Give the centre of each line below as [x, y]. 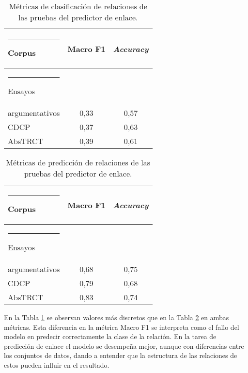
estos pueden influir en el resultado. [57, 365]
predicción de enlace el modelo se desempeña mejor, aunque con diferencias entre [124, 346]
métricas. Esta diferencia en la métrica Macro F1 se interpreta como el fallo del [122, 327]
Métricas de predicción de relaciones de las [78, 162]
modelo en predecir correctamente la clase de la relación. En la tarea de [110, 336]
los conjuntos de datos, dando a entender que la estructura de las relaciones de [121, 355]
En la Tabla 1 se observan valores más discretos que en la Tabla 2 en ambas [116, 317]
